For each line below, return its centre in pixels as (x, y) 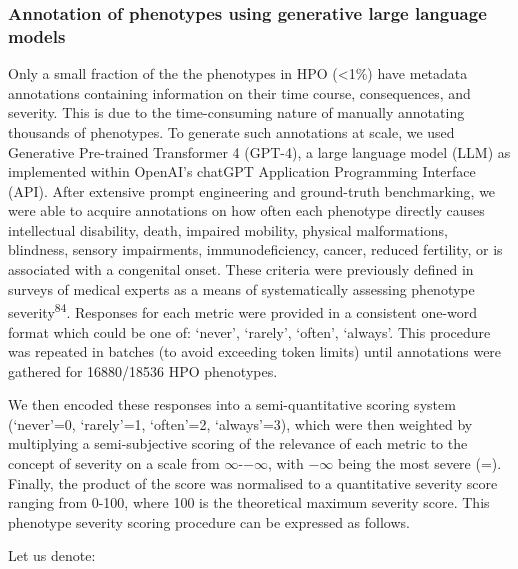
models (37, 35)
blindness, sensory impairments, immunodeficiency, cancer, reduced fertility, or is (255, 249)
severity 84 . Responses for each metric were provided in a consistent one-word (243, 310)
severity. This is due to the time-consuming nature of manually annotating (236, 112)
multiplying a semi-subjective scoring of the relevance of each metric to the (238, 443)
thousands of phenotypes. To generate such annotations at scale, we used (231, 131)
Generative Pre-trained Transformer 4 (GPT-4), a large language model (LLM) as (259, 151)
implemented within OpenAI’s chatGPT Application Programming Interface (242, 171)
